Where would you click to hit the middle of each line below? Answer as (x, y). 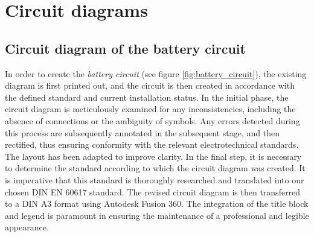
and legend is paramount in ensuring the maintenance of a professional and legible (157, 215)
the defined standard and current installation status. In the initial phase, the (147, 97)
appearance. (27, 227)
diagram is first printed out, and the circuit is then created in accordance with (150, 85)
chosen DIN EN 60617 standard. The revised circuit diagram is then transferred (153, 191)
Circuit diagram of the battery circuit (125, 48)
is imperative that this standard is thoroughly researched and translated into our (155, 179)
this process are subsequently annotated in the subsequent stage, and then (142, 132)
